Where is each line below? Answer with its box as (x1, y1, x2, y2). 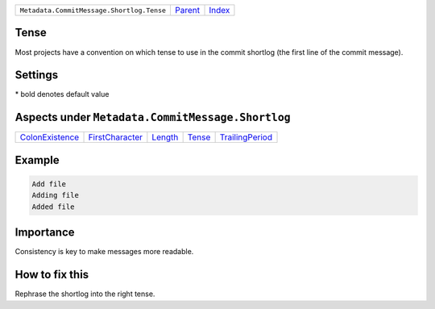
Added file (31, 202, 75, 211)
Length (151, 132, 179, 143)
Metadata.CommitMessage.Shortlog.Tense (19, 6, 167, 15)
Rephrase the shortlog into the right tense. (14, 289, 155, 299)
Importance (14, 226, 76, 240)
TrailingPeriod (219, 132, 273, 143)
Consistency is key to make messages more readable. (14, 247, 194, 257)
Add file (31, 179, 67, 189)
